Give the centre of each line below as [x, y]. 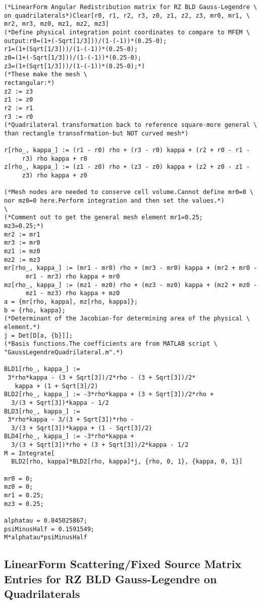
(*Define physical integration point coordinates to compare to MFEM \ [127, 32]
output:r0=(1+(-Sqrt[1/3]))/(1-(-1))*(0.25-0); [86, 41]
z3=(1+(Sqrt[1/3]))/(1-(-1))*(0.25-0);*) [75, 66]
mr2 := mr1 [22, 234]
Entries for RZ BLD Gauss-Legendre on [111, 578]
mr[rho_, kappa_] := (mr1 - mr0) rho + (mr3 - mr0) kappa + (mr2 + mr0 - [131, 268]
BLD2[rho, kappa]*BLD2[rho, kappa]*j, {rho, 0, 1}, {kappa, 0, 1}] [127, 462]
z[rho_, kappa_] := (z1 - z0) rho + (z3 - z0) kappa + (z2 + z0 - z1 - [127, 167]
